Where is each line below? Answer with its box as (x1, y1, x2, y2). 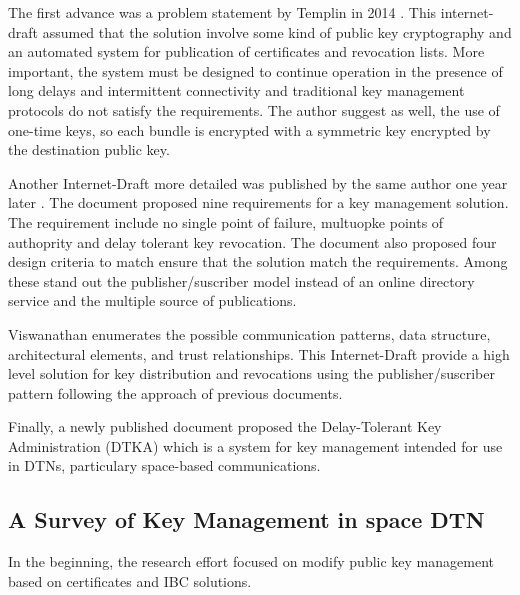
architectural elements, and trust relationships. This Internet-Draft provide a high (8, 343, 510, 364)
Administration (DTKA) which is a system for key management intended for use (8, 435, 503, 456)
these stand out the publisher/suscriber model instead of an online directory (8, 270, 475, 291)
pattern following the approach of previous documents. (8, 382, 343, 403)
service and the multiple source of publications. (8, 290, 297, 311)
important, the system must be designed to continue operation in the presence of (8, 60, 503, 81)
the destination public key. (8, 139, 170, 160)
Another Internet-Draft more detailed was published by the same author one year (8, 172, 508, 193)
